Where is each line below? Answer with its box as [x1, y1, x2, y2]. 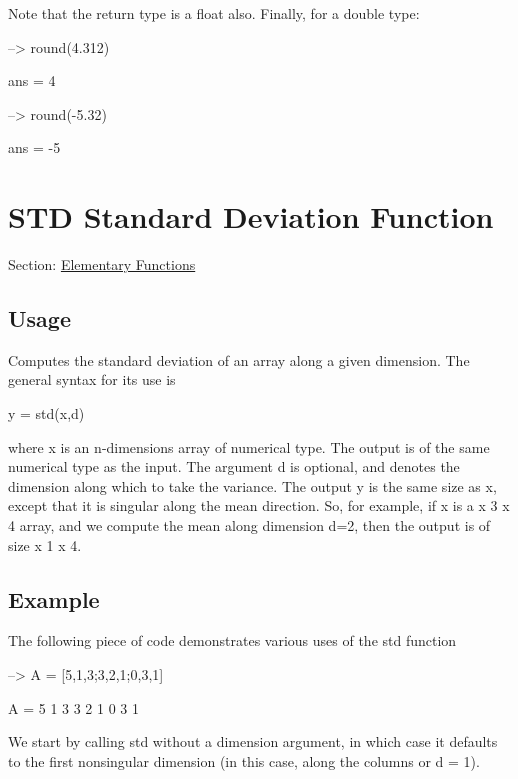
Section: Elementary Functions [8, 254, 196, 275]
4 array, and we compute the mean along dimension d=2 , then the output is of [8, 515, 491, 536]
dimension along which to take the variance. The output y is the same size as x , [8, 475, 497, 496]
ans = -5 [8, 137, 61, 158]
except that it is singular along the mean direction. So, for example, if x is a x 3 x [8, 495, 510, 516]
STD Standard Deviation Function [8, 196, 494, 237]
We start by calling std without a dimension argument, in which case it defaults [8, 731, 498, 752]
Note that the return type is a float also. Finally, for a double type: [8, 3, 420, 23]
